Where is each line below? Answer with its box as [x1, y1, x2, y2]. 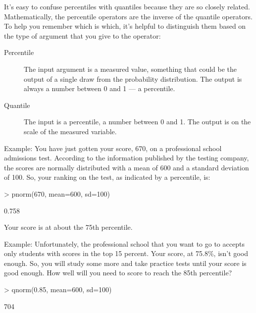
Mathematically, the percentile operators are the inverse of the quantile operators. [4, 11, 253, 21]
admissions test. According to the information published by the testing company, [4, 153, 249, 163]
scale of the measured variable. [24, 126, 117, 136]
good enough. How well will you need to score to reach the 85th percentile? [4, 267, 232, 278]
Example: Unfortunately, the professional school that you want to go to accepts [4, 238, 245, 249]
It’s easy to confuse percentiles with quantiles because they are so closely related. [4, 1, 250, 11]
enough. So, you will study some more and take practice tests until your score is [4, 258, 247, 268]
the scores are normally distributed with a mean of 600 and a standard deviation [4, 162, 249, 172]
